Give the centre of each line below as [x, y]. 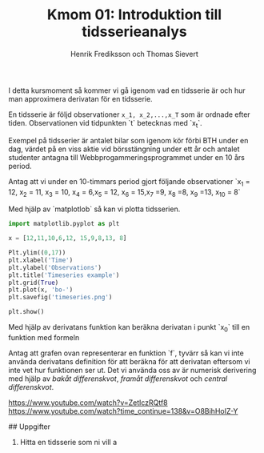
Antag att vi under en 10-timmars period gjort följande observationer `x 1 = [129, 182]
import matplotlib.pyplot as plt [64, 224]
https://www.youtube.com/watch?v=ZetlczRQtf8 [88, 403]
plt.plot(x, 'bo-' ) [41, 290]
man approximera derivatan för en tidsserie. [81, 98]
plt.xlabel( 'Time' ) [41, 260]
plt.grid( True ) [34, 283]
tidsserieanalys [134, 32]
